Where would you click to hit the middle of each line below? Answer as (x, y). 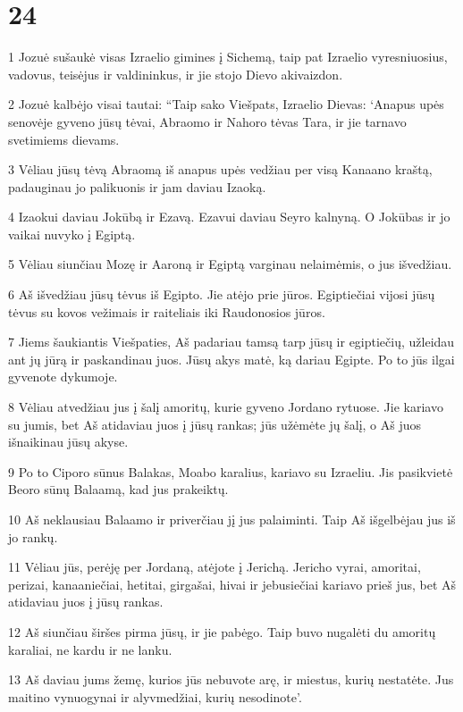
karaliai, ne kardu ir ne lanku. (90, 649)
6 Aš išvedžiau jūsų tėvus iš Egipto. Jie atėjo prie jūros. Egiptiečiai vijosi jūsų (222, 294)
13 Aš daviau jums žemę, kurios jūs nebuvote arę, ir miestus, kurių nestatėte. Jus (231, 679)
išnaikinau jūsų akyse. (68, 442)
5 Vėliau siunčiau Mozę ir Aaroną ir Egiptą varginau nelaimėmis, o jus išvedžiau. (230, 264)
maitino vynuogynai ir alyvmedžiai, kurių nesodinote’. (155, 696)
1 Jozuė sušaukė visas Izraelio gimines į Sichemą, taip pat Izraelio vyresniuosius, (228, 57)
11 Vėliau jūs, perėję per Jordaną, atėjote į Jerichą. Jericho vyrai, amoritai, (215, 567)
